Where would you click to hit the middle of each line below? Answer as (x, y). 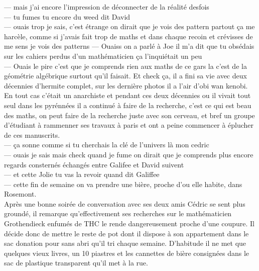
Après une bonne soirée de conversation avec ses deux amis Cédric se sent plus (125, 203)
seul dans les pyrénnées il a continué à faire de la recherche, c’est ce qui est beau (128, 105)
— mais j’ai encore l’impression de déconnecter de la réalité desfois (107, 7)
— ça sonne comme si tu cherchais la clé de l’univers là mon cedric (107, 145)
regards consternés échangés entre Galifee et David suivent (94, 164)
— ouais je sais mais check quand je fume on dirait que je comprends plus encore (129, 154)
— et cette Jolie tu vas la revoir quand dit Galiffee (82, 174)
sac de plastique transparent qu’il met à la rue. (76, 263)
